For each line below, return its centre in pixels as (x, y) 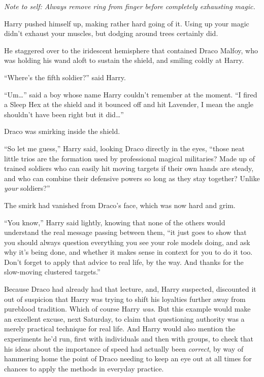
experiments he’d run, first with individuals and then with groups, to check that (129, 339)
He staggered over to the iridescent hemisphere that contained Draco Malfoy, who (131, 50)
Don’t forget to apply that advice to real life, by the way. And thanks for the (124, 262)
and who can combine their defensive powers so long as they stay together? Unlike (132, 178)
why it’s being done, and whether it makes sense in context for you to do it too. (128, 252)
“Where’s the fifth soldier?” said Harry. (65, 77)
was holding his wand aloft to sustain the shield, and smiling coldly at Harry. (124, 60)
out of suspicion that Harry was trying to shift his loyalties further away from (125, 299)
